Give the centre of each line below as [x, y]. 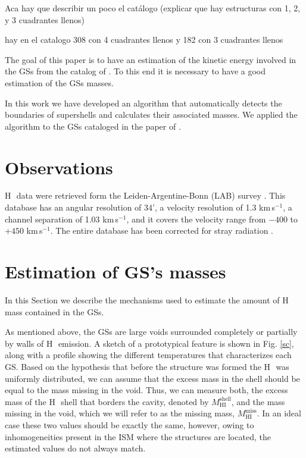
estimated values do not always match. [75, 448]
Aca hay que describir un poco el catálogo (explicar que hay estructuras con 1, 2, [153, 8]
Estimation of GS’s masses [115, 272]
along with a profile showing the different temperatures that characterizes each [148, 355]
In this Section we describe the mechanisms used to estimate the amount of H [147, 299]
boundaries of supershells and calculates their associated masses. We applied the [151, 114]
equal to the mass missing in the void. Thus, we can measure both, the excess [146, 390]
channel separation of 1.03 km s [62, 219]
